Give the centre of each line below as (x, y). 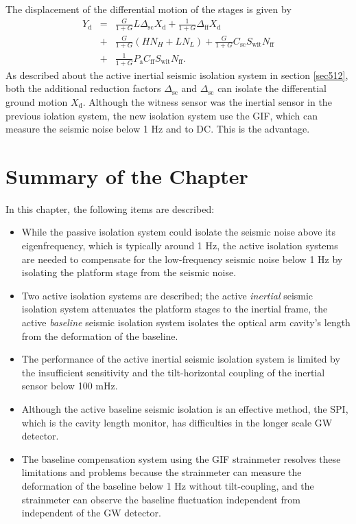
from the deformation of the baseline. (100, 335)
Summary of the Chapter (127, 175)
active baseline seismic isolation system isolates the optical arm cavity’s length (186, 322)
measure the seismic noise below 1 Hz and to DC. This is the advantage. (158, 129)
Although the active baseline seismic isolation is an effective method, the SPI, (185, 408)
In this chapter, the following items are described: (110, 208)
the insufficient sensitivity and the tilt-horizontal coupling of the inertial (173, 372)
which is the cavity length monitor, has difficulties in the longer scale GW (177, 422)
